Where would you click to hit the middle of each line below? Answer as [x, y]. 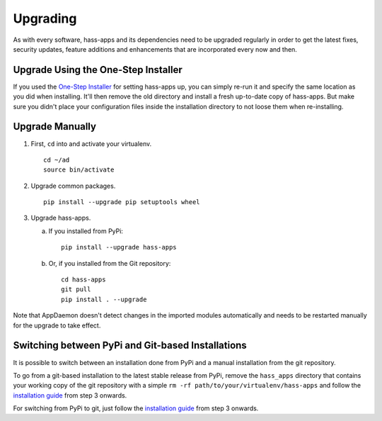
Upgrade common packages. [73, 186]
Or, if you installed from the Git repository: [110, 263]
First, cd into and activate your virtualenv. [91, 144]
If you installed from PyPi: [86, 231]
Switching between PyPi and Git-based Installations [130, 346]
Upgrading [45, 18]
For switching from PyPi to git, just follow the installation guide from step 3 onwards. [136, 408]
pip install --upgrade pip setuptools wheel [122, 202]
